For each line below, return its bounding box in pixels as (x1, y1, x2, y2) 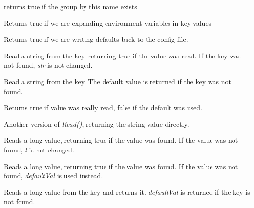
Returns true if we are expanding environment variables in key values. (4, 18, 213, 28)
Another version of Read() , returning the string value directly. (4, 118, 189, 129)
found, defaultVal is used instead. (4, 170, 103, 181)
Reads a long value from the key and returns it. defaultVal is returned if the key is (4, 187, 250, 197)
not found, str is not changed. (4, 60, 93, 70)
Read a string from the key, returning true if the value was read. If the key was (4, 50, 241, 60)
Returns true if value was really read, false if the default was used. (4, 102, 202, 113)
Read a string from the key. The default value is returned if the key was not (4, 76, 231, 86)
